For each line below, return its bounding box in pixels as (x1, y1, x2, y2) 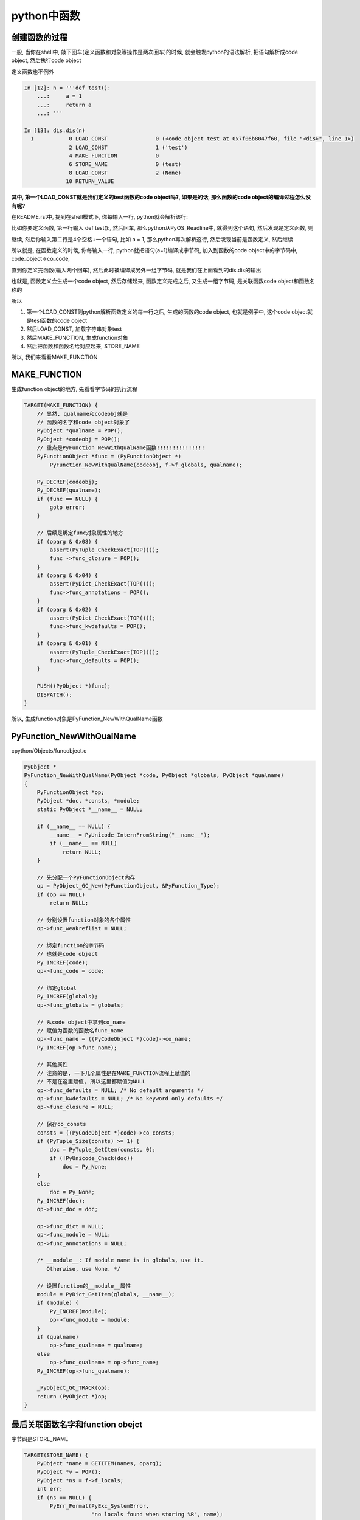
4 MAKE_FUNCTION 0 (69, 152, 159, 159)
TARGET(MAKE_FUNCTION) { (24, 402, 99, 409)
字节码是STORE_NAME (11, 1435, 69, 1442)
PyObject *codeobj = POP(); (36, 435, 121, 443)
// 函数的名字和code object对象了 (36, 419, 130, 426)
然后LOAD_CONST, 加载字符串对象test (26, 325, 122, 333)
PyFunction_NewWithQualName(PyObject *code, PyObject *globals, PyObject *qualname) (24, 772, 284, 779)
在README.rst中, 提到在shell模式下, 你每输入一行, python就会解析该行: (11, 213, 188, 220)
